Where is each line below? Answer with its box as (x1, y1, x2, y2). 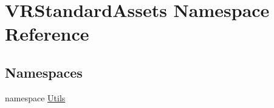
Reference (5, 21, 89, 46)
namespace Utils (5, 91, 66, 104)
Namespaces (5, 62, 83, 81)
